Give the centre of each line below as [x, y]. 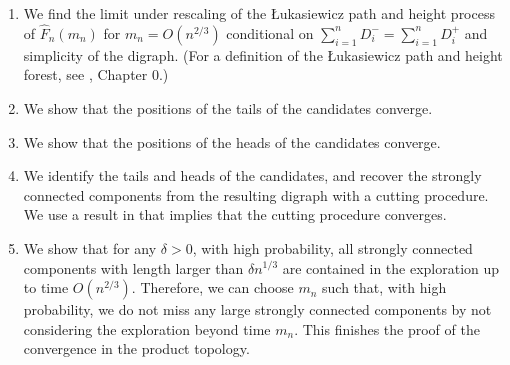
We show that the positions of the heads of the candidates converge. [232, 141]
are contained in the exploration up [391, 267]
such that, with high [384, 287]
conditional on [270, 32]
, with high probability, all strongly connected [332, 247]
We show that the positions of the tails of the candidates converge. [228, 108]
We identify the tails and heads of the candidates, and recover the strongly [252, 175]
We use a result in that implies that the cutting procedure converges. [235, 214]
